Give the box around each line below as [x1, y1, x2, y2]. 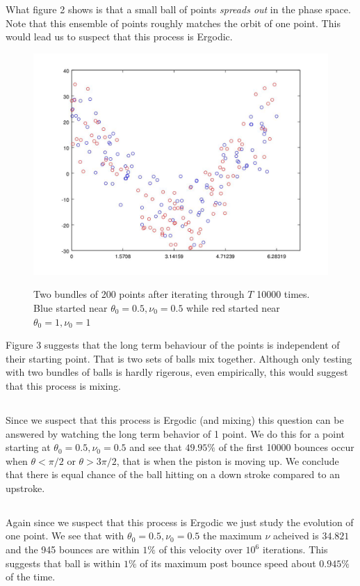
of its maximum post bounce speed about [140, 555, 316, 570]
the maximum [202, 528, 262, 543]
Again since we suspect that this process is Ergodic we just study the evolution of [6, 514, 354, 529]
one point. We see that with [6, 528, 124, 543]
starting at [6, 440, 51, 454]
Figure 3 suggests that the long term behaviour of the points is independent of [6, 338, 340, 352]
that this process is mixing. [6, 378, 122, 393]
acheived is [272, 528, 319, 543]
